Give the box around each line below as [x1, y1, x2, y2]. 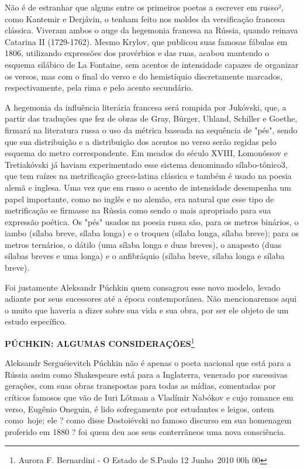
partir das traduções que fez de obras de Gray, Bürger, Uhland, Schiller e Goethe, [5, 112, 298, 125]
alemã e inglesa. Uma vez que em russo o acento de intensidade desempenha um [5, 181, 291, 193]
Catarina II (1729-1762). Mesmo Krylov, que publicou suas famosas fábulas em [5, 35, 288, 47]
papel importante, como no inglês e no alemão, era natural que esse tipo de [5, 192, 274, 205]
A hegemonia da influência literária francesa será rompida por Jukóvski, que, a [5, 101, 286, 113]
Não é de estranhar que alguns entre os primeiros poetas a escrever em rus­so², [5, 1, 284, 13]
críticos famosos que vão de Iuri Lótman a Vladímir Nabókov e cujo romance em [5, 391, 293, 404]
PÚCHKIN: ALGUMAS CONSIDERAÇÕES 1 [5, 336, 195, 349]
